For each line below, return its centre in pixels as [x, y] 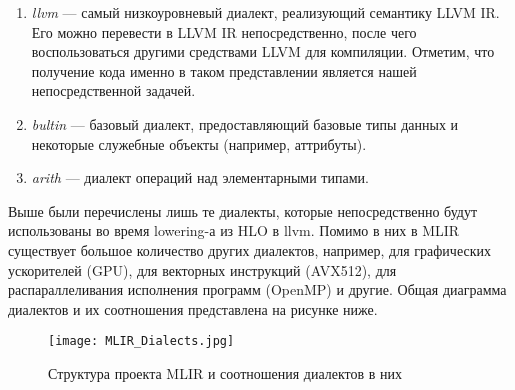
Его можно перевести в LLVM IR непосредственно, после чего [224, 31]
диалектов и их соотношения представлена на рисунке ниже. [193, 308]
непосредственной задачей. [113, 90]
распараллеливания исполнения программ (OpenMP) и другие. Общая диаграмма [257, 289]
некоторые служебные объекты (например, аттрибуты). [199, 143]
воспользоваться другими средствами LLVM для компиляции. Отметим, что [263, 51]
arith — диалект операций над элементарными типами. [200, 177]
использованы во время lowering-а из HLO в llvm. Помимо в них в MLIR [234, 230]
